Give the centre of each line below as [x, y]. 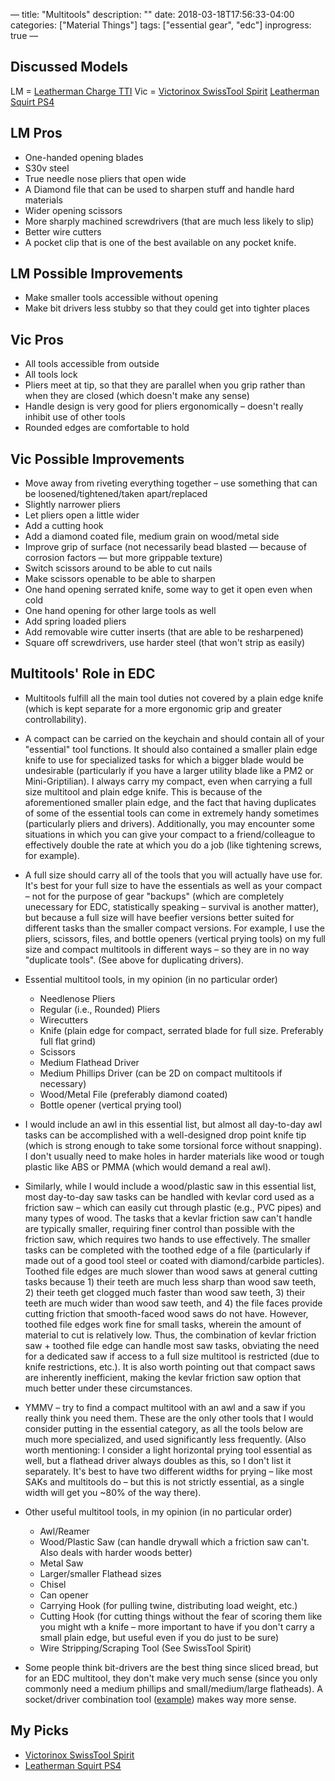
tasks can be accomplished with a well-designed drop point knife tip [165, 1135]
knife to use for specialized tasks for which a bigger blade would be [164, 760]
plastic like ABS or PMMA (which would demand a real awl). [148, 1166]
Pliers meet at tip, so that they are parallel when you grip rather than [165, 385]
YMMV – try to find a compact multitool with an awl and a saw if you [165, 1407]
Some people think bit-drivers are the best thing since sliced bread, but [171, 1667]
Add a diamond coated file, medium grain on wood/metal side [152, 536]
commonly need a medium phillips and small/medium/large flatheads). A [173, 1688]
